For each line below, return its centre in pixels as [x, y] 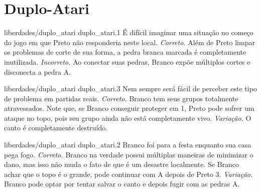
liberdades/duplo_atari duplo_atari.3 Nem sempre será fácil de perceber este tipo [130, 88]
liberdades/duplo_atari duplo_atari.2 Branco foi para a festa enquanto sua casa [128, 145]
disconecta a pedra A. [38, 71]
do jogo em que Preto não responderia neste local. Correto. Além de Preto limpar [129, 42]
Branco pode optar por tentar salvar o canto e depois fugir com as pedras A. [122, 184]
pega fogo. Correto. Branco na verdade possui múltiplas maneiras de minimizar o [129, 154]
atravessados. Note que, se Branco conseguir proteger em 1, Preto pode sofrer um [129, 108]
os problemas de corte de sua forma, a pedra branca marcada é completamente [125, 52]
